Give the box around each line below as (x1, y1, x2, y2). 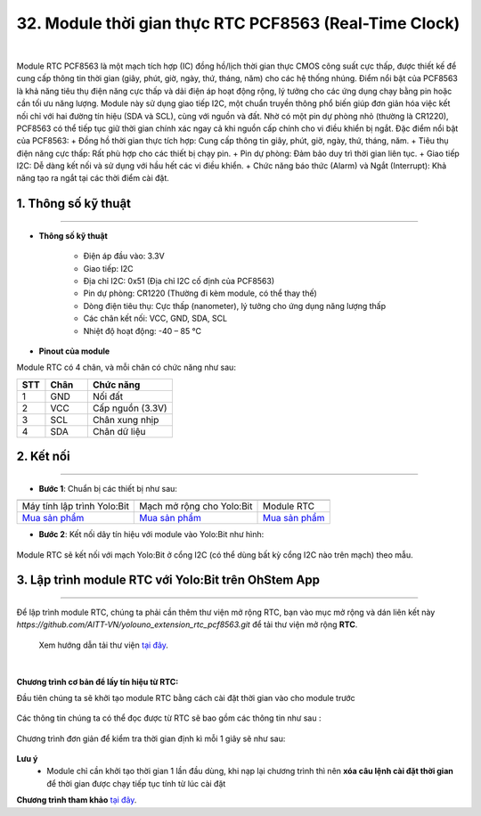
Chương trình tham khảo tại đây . (16, 795, 137, 805)
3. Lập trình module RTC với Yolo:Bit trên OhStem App (16, 573, 321, 588)
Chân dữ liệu (92, 425, 146, 437)
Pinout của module (38, 346, 110, 356)
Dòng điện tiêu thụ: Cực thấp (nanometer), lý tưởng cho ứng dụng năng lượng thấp (83, 300, 387, 311)
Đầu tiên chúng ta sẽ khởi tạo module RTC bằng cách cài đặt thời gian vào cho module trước (16, 692, 355, 703)
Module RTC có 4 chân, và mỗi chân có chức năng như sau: (16, 362, 236, 373)
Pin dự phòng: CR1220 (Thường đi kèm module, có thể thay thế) (83, 288, 318, 298)
